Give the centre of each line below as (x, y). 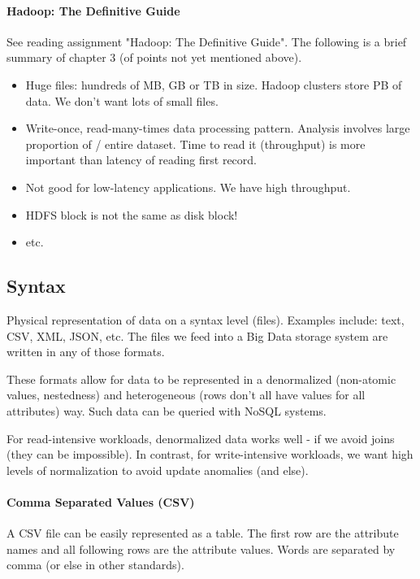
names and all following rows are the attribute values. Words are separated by (201, 549)
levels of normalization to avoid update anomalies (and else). (158, 470)
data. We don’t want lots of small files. (122, 100)
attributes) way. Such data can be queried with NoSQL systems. (167, 410)
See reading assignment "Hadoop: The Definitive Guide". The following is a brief (207, 41)
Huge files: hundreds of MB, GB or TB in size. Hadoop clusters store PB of (214, 84)
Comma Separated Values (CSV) (101, 501)
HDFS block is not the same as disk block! (132, 214)
